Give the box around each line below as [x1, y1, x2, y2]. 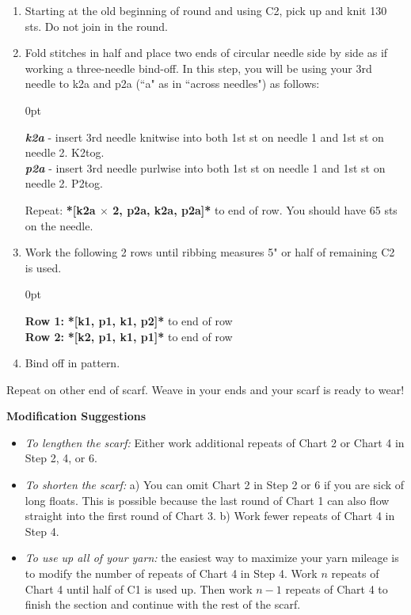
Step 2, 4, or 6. [25, 450, 97, 466]
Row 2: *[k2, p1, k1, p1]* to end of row [25, 328, 233, 344]
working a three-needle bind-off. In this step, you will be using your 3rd [25, 59, 372, 76]
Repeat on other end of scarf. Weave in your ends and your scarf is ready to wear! [6, 381, 405, 397]
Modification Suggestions [6, 408, 147, 424]
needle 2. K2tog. [25, 144, 105, 161]
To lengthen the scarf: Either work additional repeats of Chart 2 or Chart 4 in [25, 434, 405, 450]
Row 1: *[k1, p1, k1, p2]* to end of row [25, 312, 233, 328]
